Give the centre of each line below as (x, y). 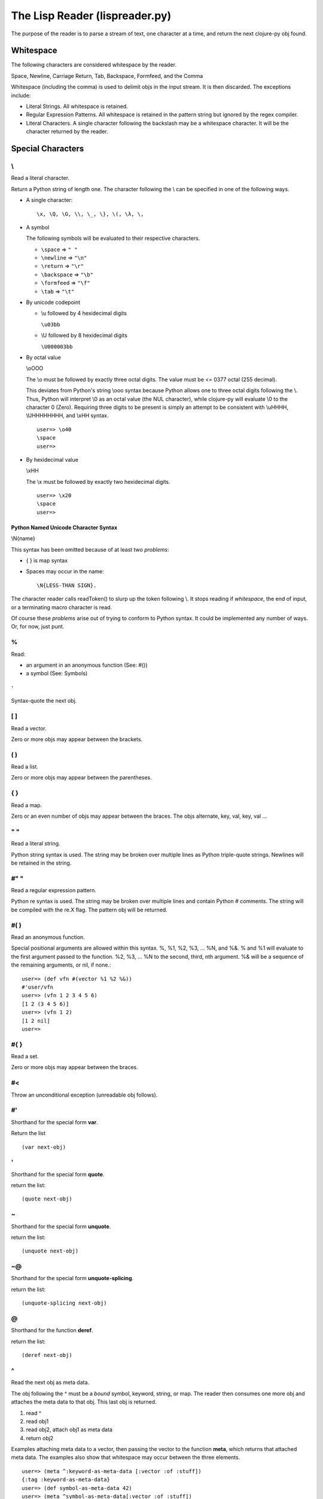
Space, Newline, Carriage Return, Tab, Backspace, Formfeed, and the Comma (107, 76)
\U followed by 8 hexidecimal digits (84, 335)
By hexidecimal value (52, 459)
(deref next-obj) (47, 1355)
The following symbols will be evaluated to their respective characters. (113, 238)
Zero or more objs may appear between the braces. (75, 1067)
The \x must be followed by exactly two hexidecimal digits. (98, 481)
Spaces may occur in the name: (65, 571)
